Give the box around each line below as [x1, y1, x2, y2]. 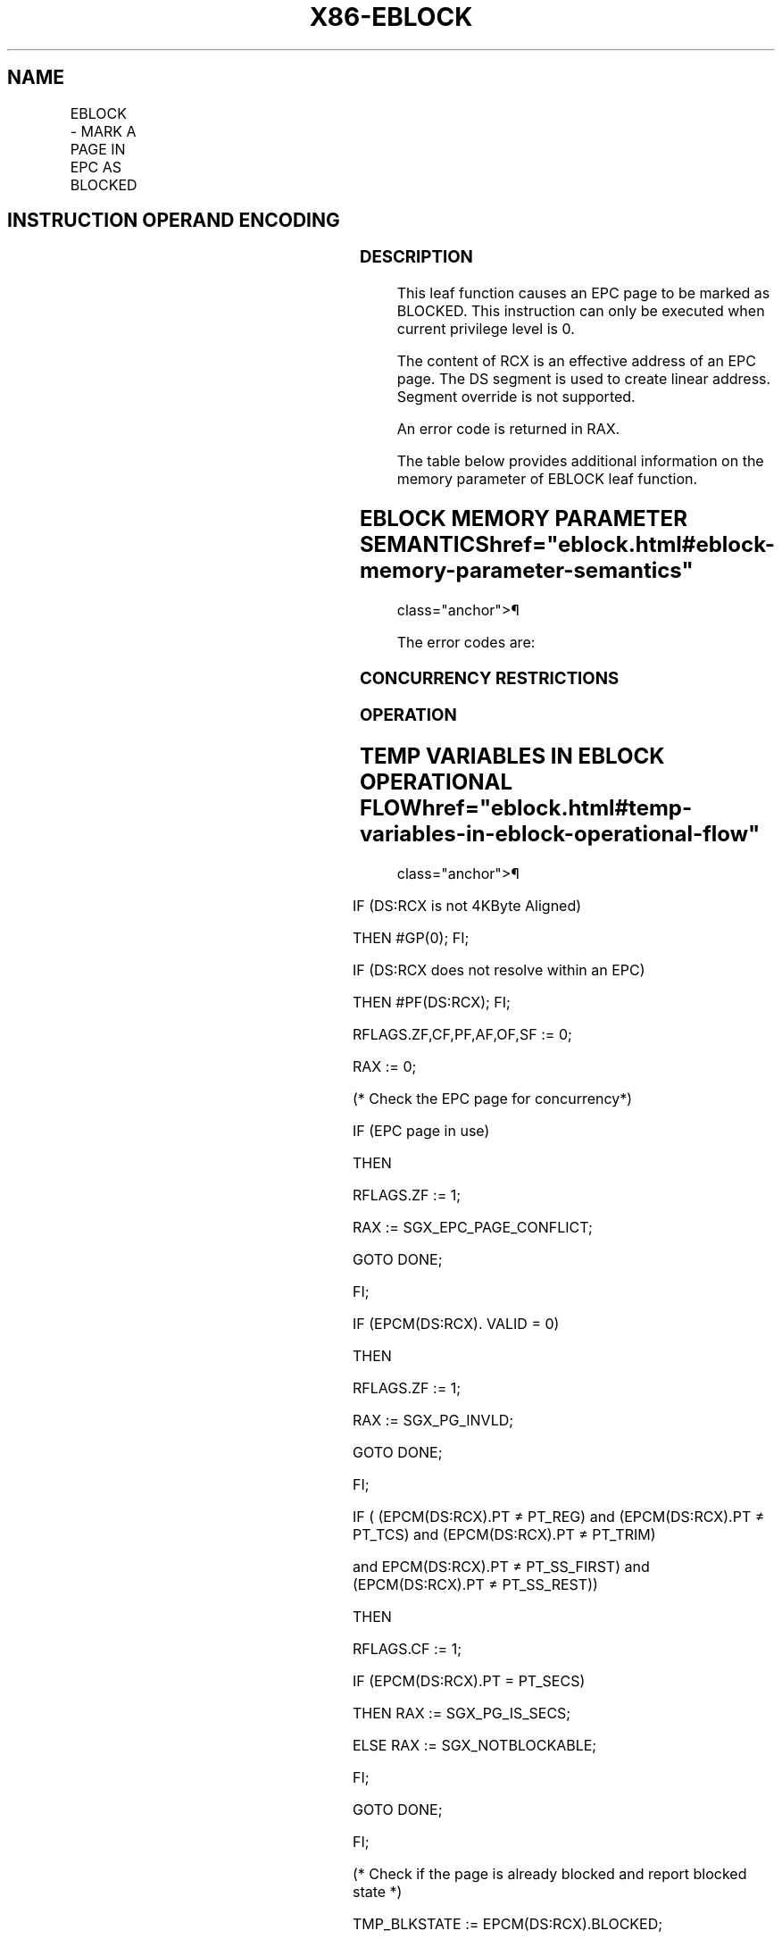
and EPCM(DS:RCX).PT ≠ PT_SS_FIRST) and [352, 1558, 650, 1576]
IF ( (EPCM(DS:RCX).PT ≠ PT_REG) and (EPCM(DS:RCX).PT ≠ [352, 1508, 765, 1526]
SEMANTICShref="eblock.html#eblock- [359, 531, 775, 558]
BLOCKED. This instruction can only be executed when [396, 302, 765, 321]
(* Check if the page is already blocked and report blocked [352, 1865, 747, 1884]
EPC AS [70, 157, 121, 176]
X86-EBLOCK [309, 2, 473, 32]
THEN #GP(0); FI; [352, 929, 470, 948]
